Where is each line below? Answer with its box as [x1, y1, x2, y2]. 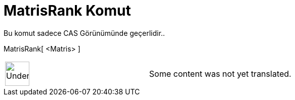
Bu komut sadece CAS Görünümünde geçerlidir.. [4, 28, 165, 37]
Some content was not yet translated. [149, 68, 291, 79]
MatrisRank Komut [4, 2, 131, 19]
